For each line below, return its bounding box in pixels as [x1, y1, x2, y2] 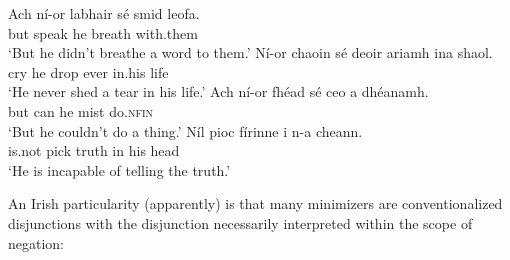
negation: [8, 232, 65, 253]
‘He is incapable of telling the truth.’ [8, 159, 231, 180]
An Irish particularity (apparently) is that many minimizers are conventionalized [8, 193, 503, 214]
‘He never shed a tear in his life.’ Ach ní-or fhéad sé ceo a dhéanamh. [8, 81, 429, 102]
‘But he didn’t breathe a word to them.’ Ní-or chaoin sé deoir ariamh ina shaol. [8, 42, 493, 63]
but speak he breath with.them [8, 22, 198, 43]
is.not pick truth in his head [8, 140, 180, 161]
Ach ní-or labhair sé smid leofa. [8, 3, 200, 23]
